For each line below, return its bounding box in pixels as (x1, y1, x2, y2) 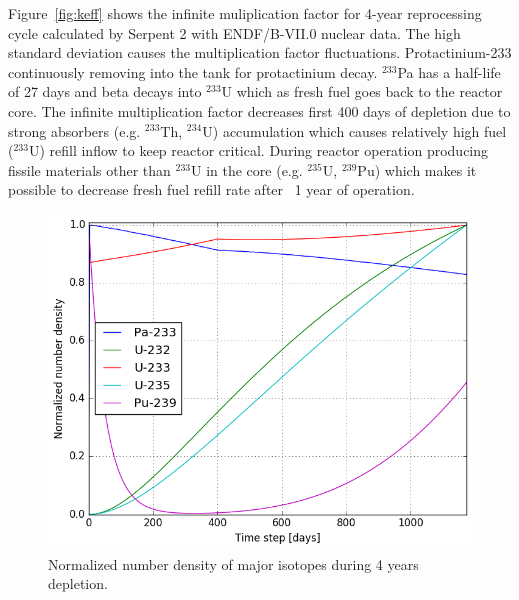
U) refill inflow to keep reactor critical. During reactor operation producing (28, 140, 489, 161)
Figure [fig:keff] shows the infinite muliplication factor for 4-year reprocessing (8, 3, 482, 23)
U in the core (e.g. (191, 159, 303, 180)
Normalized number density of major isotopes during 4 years (48, 553, 419, 574)
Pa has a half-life (397, 61, 501, 82)
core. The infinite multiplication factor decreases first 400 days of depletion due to (8, 100, 511, 121)
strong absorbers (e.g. (8, 120, 141, 141)
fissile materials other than (8, 159, 171, 180)
